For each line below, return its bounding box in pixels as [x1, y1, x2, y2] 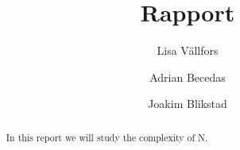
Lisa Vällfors [157, 42, 219, 59]
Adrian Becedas [149, 68, 226, 85]
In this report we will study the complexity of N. [6, 130, 208, 144]
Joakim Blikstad [148, 95, 227, 112]
